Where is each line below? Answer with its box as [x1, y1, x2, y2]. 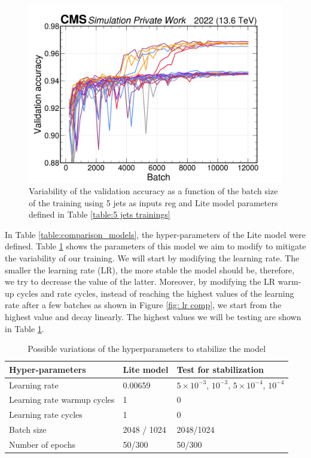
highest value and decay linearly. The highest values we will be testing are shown [5, 311, 301, 323]
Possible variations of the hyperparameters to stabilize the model [28, 342, 266, 355]
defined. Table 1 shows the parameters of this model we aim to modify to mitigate [5, 240, 306, 252]
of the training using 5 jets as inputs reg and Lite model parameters [29, 196, 278, 209]
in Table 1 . [5, 322, 44, 335]
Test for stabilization [176, 363, 264, 375]
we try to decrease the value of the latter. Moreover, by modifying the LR [5, 275, 276, 288]
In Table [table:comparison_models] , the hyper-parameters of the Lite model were [5, 228, 306, 240]
